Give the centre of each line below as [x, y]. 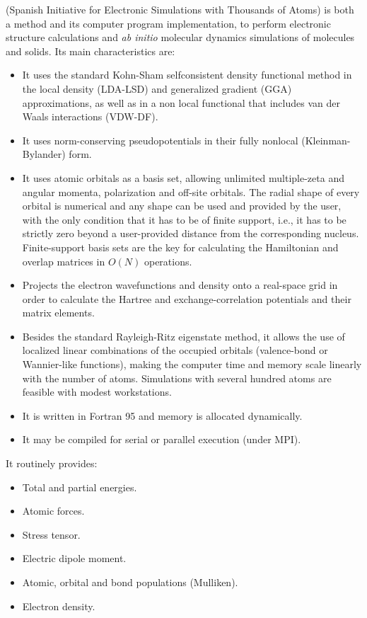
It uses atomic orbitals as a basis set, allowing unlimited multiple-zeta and [183, 177]
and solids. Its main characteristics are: [91, 51]
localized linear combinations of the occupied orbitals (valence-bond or [175, 350]
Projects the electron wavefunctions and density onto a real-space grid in [180, 285]
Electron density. [59, 606]
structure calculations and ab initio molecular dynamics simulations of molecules [180, 37]
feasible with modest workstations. [97, 392]
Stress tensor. [51, 534]
